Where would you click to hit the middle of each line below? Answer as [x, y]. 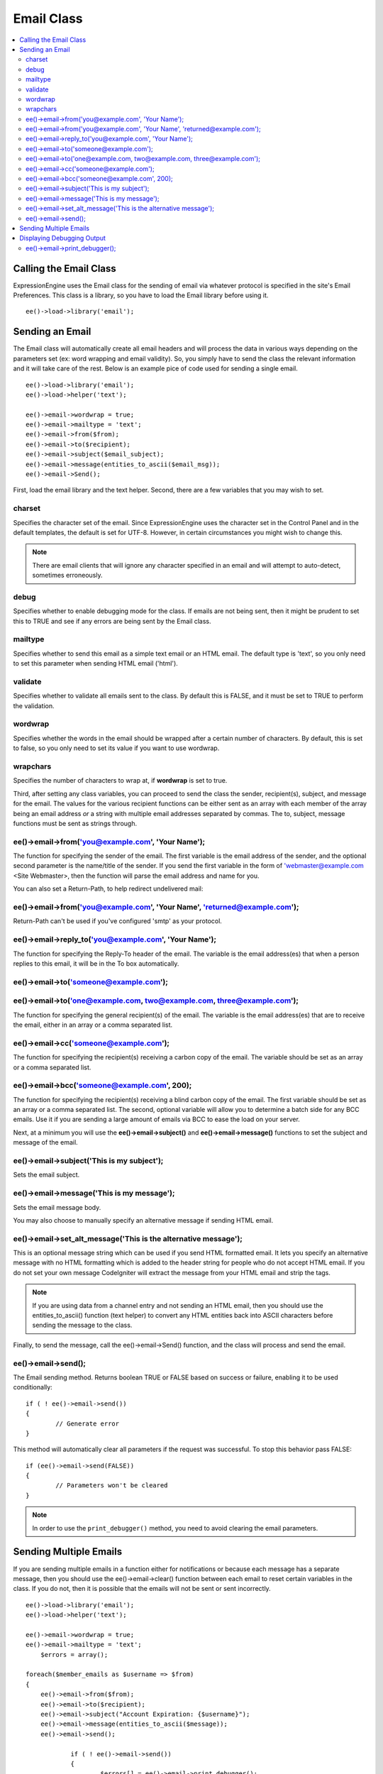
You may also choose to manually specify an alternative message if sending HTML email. [143, 1220]
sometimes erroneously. [67, 575]
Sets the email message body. [57, 1207]
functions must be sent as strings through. [75, 823]
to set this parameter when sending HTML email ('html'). [96, 663]
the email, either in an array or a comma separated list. [93, 1025]
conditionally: [33, 1387]
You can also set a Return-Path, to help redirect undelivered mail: [108, 889]
